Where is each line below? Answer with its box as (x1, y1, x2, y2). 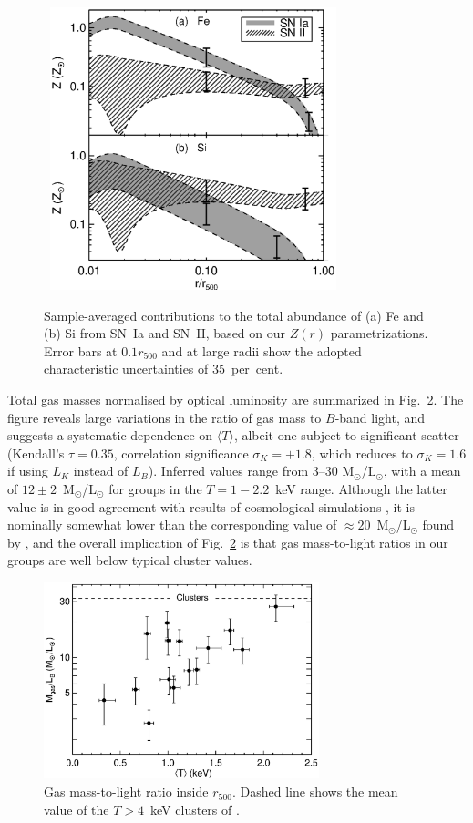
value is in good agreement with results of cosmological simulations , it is (7, 497, 416, 516)
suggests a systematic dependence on (7, 426, 213, 445)
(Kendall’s (7, 443, 65, 462)
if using (7, 461, 48, 480)
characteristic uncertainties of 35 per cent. (44, 359, 283, 378)
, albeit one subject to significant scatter (233, 426, 459, 445)
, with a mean (383, 461, 461, 480)
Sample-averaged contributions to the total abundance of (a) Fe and (44, 305, 424, 324)
